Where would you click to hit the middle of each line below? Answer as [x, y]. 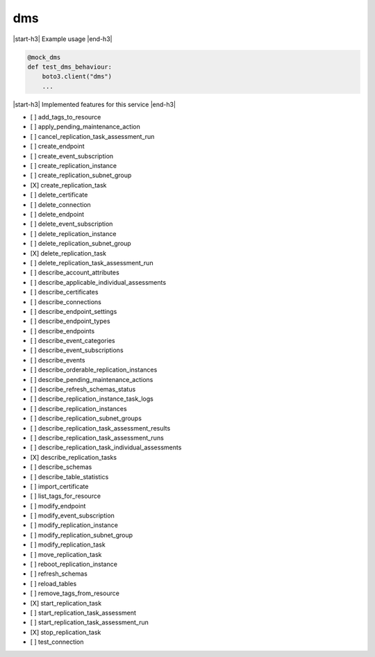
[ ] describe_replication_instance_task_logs [92, 399]
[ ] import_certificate [59, 486]
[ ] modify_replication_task [68, 544]
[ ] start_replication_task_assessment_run [89, 622]
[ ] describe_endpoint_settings [74, 311]
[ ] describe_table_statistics [69, 476]
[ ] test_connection [57, 642]
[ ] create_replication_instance [74, 166]
